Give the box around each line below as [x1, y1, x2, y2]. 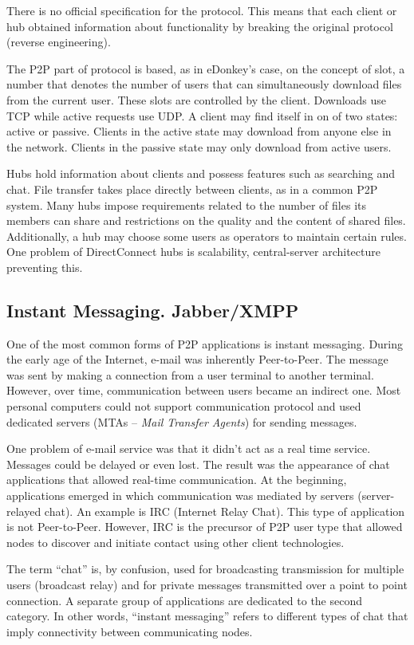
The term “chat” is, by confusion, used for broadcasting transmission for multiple [6, 560, 404, 577]
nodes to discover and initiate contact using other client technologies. [6, 533, 345, 550]
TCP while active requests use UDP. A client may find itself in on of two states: [6, 107, 398, 124]
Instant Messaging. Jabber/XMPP [6, 297, 299, 322]
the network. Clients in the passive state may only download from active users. [6, 138, 392, 155]
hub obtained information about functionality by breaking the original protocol [6, 18, 393, 34]
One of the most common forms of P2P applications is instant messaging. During [6, 335, 404, 352]
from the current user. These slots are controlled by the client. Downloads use [6, 91, 387, 108]
